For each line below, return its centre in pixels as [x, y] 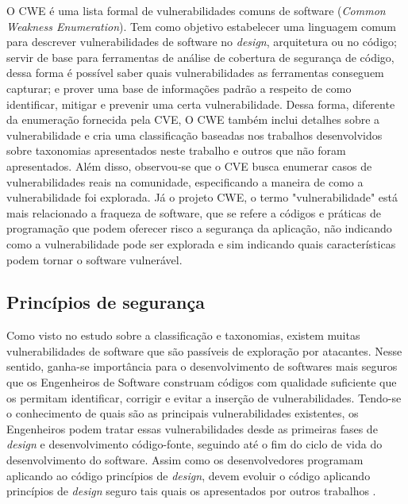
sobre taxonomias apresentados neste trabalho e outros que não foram [176, 150]
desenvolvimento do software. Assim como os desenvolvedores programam [185, 460]
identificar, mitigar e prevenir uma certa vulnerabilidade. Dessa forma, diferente [201, 104]
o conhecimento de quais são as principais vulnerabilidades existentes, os [183, 413]
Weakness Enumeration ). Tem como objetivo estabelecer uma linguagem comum [201, 26]
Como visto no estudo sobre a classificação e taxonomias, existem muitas [183, 335]
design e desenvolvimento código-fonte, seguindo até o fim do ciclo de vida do [194, 444]
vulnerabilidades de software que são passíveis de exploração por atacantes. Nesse [204, 350]
